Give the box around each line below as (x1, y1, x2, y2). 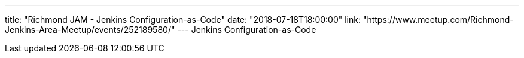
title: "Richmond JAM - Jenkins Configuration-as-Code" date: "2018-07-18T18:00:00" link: (5, 14, 361, 25)
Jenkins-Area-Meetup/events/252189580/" (5, 25, 175, 35)
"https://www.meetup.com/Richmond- (362, 14, 514, 25)
